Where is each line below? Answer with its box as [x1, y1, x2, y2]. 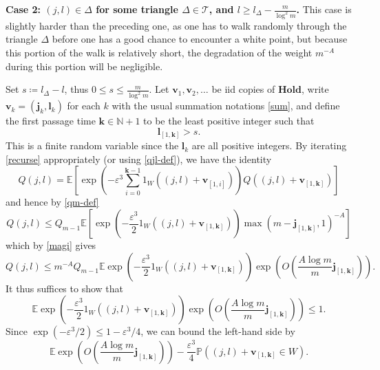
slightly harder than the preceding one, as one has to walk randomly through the [6, 18, 347, 32]
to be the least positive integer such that [143, 113, 315, 128]
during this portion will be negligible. [6, 58, 163, 73]
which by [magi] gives [6, 238, 96, 252]
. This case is [296, 2, 352, 16]
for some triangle [96, 2, 178, 16]
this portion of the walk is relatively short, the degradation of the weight [6, 45, 313, 60]
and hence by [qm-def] [6, 195, 99, 209]
